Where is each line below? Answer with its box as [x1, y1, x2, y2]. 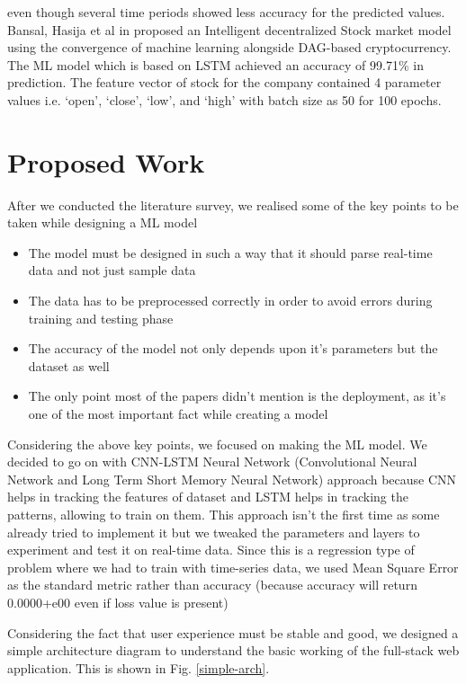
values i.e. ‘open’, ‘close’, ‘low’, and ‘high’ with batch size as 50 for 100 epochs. [7, 90, 442, 109]
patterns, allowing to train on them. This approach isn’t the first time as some [7, 505, 440, 523]
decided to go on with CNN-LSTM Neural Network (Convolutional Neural [7, 452, 417, 471]
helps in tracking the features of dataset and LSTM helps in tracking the [7, 487, 408, 506]
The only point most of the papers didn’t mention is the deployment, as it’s [28, 386, 446, 405]
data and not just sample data [28, 261, 196, 280]
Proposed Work [7, 143, 205, 180]
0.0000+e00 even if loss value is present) [7, 592, 229, 611]
